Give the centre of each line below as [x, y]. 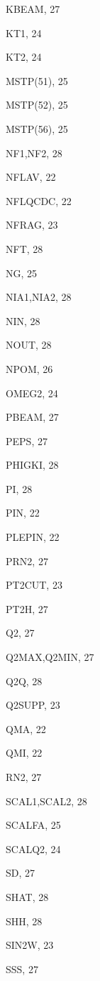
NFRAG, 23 [32, 225]
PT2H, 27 [27, 608]
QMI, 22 [24, 753]
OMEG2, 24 [32, 393]
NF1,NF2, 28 [34, 153]
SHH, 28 [24, 921]
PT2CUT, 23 [34, 585]
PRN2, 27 [27, 561]
